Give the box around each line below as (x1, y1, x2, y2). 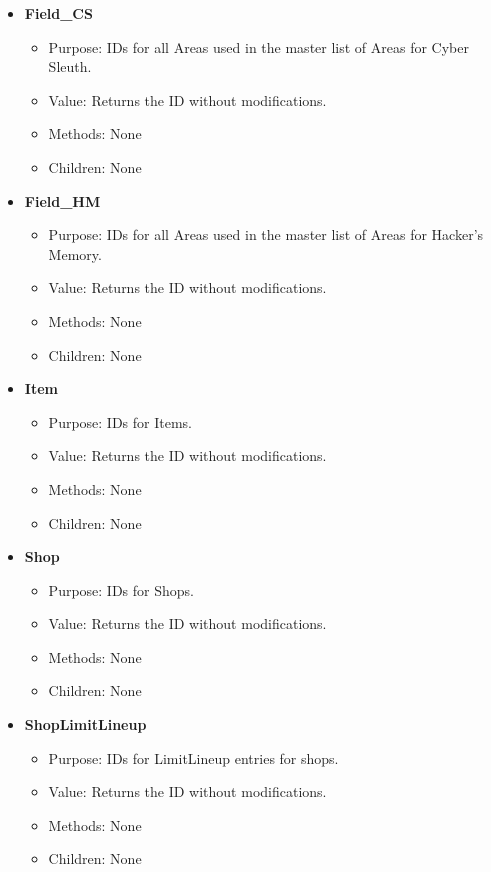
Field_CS (24, 3, 93, 23)
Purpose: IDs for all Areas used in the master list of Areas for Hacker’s (48, 224, 484, 245)
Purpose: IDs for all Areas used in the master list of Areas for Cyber (48, 36, 469, 57)
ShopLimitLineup (24, 714, 147, 735)
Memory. (48, 243, 102, 264)
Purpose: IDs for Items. (48, 411, 193, 432)
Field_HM (24, 190, 101, 211)
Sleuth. (48, 56, 92, 77)
